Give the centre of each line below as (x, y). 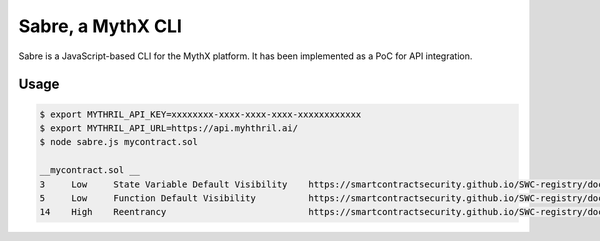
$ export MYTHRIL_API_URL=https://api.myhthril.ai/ (169, 128)
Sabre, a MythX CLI (100, 26)
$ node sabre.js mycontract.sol (119, 142)
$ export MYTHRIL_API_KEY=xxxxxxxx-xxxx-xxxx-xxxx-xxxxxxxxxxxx (200, 114)
